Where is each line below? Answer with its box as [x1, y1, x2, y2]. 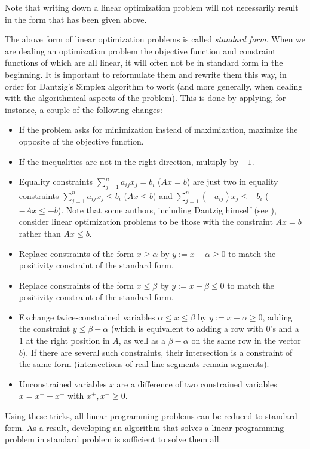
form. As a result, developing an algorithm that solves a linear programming [5, 421, 284, 433]
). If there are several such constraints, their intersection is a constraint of [22, 346, 293, 358]
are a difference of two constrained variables [116, 377, 277, 390]
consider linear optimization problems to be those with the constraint [19, 215, 273, 228]
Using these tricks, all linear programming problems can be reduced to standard [5, 410, 297, 422]
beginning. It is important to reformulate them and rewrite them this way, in [5, 68, 287, 80]
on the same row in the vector [191, 334, 301, 347]
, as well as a [118, 334, 166, 347]
